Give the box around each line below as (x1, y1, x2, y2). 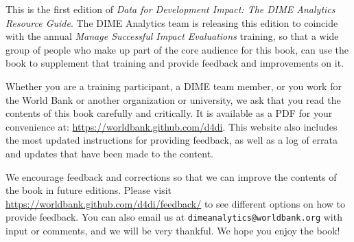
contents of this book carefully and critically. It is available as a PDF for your (5, 106, 333, 120)
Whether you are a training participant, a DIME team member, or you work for (5, 78, 342, 93)
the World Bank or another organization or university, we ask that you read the (5, 92, 341, 107)
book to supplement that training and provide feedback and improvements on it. (5, 56, 344, 70)
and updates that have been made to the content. (5, 146, 214, 160)
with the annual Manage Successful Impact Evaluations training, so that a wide (5, 29, 339, 43)
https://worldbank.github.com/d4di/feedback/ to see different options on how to (5, 196, 346, 210)
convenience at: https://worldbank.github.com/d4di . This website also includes (5, 119, 338, 133)
